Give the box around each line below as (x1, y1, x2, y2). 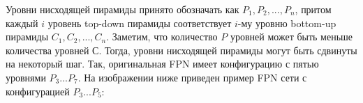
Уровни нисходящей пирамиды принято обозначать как (6, 2, 239, 16)
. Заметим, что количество (106, 29, 218, 44)
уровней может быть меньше (230, 29, 353, 44)
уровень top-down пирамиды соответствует (47, 15, 232, 30)
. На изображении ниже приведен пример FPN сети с (77, 70, 307, 84)
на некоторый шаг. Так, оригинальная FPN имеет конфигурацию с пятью (6, 56, 319, 71)
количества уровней (6, 42, 89, 57)
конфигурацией (6, 84, 70, 98)
